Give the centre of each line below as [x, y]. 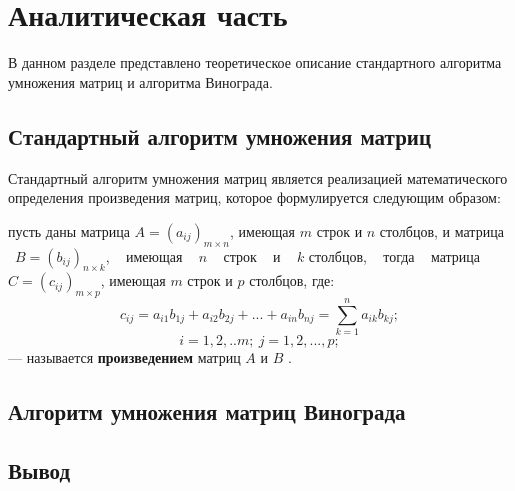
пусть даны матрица [69, 230]
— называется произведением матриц [124, 357]
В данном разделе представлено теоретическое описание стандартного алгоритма [255, 62]
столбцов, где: [292, 280]
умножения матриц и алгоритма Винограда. [140, 81]
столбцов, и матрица [441, 230]
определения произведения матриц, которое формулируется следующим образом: [254, 197]
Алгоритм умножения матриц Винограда [207, 411]
